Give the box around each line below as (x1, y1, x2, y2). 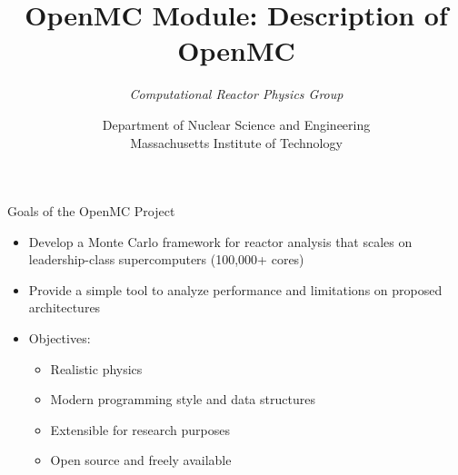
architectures (28, 298, 101, 317)
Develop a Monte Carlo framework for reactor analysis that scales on (28, 232, 413, 251)
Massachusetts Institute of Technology (130, 133, 343, 152)
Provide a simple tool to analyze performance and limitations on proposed (28, 280, 443, 299)
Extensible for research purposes (50, 420, 231, 439)
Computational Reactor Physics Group (129, 84, 343, 104)
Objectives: (28, 329, 91, 348)
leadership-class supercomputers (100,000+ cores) (28, 250, 304, 269)
